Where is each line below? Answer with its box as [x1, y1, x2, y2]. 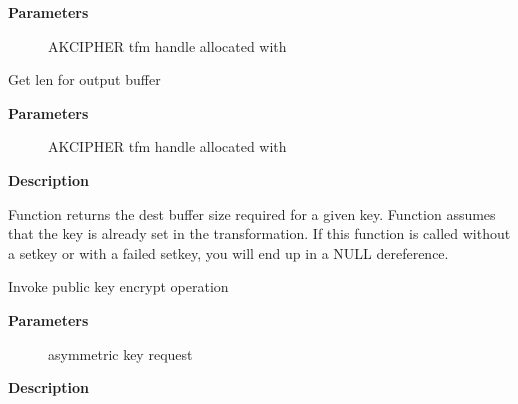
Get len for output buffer [8, 69, 161, 90]
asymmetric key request [48, 343, 193, 364]
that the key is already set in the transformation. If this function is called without [8, 223, 511, 244]
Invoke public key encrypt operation [8, 276, 229, 297]
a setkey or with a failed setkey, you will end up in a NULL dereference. [8, 242, 449, 263]
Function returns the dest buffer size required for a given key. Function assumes [8, 203, 496, 224]
